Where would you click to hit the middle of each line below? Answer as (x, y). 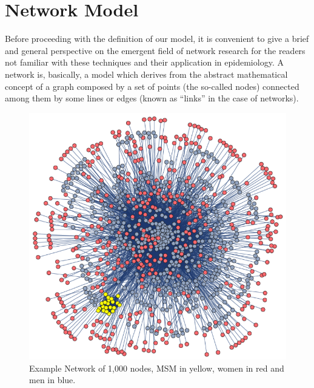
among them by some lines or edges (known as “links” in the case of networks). (152, 98)
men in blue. (52, 380)
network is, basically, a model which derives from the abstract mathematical (146, 74)
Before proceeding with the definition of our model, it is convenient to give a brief (157, 39)
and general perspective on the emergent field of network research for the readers (155, 50)
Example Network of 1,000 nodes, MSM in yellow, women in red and (157, 368)
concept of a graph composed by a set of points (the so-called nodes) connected (152, 86)
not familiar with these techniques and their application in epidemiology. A (144, 62)
